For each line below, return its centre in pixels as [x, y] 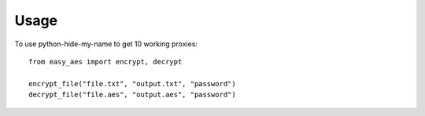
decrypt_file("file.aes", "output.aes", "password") [132, 95]
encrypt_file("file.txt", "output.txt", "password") [132, 83]
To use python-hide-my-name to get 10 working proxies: [106, 44]
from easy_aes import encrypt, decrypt [105, 62]
